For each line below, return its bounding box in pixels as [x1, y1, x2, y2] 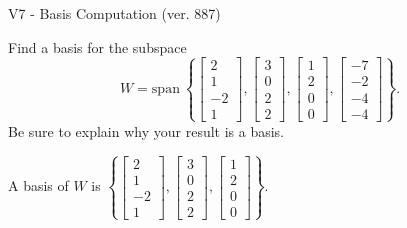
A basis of [8, 175, 69, 196]
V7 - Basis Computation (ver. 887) [8, 3, 221, 23]
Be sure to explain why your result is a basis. [8, 120, 285, 141]
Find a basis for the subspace [8, 36, 187, 57]
